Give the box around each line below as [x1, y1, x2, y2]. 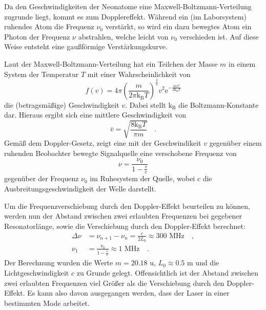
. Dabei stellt [125, 99, 166, 110]
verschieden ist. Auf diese [179, 31, 259, 42]
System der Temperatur [4, 68, 79, 79]
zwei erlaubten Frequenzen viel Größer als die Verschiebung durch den [4, 277, 224, 288]
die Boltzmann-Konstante [178, 99, 259, 110]
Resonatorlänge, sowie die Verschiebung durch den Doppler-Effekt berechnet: [4, 220, 245, 231]
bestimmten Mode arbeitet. [4, 297, 90, 308]
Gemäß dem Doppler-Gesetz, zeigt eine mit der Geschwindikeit [4, 138, 201, 148]
